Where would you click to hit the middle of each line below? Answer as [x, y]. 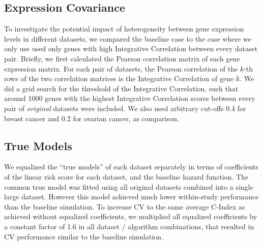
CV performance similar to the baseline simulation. [84, 236]
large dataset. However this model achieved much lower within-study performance [131, 197]
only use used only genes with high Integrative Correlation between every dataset [131, 48]
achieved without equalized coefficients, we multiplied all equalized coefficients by [131, 216]
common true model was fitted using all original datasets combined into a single [129, 186]
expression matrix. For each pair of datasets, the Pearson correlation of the [121, 68]
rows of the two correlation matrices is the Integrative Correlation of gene [119, 78]
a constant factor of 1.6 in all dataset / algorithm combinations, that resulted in [129, 226]
